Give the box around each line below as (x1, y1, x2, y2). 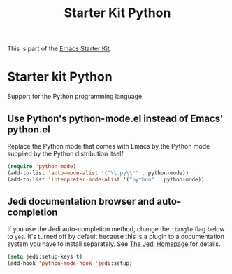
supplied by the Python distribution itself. (7, 149, 126, 158)
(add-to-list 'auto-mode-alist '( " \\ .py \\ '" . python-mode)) (7, 170, 189, 177)
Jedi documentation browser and (7, 195, 155, 207)
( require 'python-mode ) (7, 163, 77, 170)
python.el (7, 123, 50, 135)
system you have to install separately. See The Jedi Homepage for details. (7, 240, 221, 248)
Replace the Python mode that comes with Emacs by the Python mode (7, 142, 210, 150)
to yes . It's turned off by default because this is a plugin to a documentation (7, 233, 225, 241)
